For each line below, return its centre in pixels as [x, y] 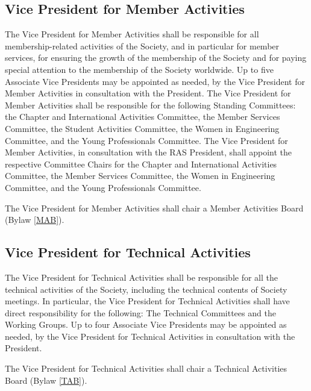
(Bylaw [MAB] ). [35, 220]
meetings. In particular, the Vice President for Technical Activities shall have [147, 301]
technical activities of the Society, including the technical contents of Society [146, 289]
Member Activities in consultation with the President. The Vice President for [148, 93]
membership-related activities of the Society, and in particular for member [142, 45]
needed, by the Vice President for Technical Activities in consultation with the [150, 336]
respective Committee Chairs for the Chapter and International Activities [141, 164]
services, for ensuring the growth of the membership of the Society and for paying [156, 58]
